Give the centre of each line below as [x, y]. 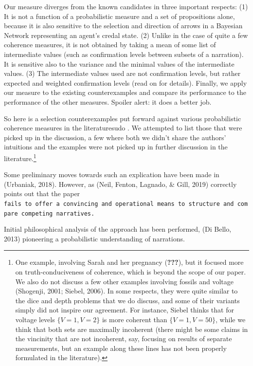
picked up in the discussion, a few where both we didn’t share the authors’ [115, 137]
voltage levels [35, 319]
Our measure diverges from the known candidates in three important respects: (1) [126, 6]
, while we [231, 319]
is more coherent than [135, 319]
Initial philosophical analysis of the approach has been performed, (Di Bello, [118, 229]
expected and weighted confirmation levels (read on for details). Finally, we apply [126, 82]
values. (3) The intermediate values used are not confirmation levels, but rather [122, 73]
